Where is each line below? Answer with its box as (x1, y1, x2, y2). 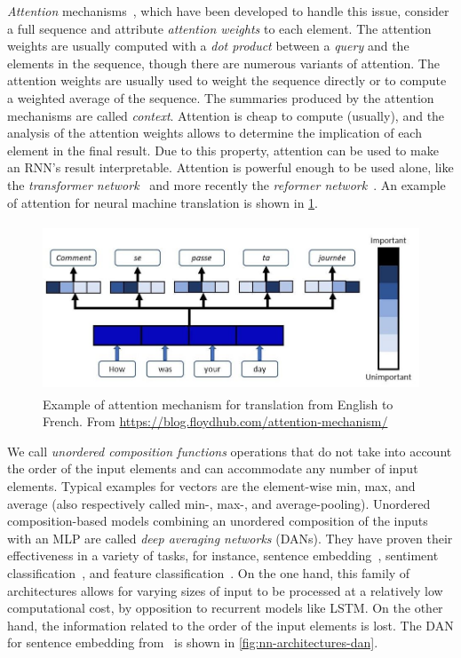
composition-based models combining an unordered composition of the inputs (7, 511, 428, 530)
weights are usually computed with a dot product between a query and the (7, 36, 409, 55)
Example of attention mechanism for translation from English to (43, 394, 393, 413)
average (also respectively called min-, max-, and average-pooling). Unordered (7, 494, 431, 512)
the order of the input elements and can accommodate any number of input (7, 459, 418, 478)
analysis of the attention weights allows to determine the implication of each (7, 123, 422, 142)
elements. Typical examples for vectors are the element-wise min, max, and (7, 477, 416, 495)
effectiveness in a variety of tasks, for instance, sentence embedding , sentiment (7, 546, 439, 565)
